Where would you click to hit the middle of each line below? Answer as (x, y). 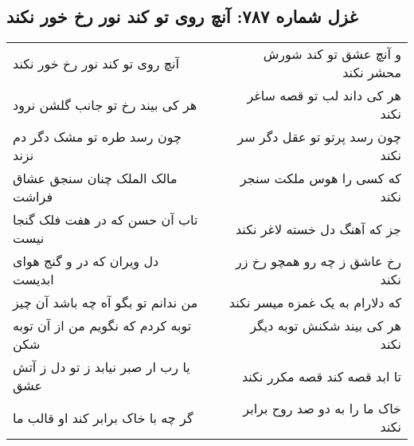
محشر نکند (372, 72)
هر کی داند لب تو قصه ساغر (324, 96)
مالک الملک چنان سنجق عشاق (95, 178)
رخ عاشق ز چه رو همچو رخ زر (318, 261)
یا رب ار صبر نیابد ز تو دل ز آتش (102, 367)
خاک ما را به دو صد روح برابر (322, 409)
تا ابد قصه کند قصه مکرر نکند (321, 376)
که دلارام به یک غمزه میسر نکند (315, 303)
